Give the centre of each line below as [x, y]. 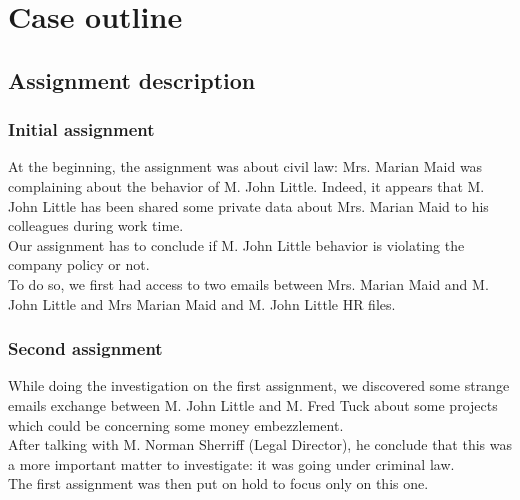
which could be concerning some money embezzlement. [176, 424]
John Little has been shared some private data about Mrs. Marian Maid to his [248, 205]
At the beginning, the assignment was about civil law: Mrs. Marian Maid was [245, 166]
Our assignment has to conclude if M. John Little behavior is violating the [236, 244]
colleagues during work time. [96, 225]
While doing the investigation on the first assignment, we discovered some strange [259, 385]
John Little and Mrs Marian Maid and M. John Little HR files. [202, 303]
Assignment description [132, 79]
